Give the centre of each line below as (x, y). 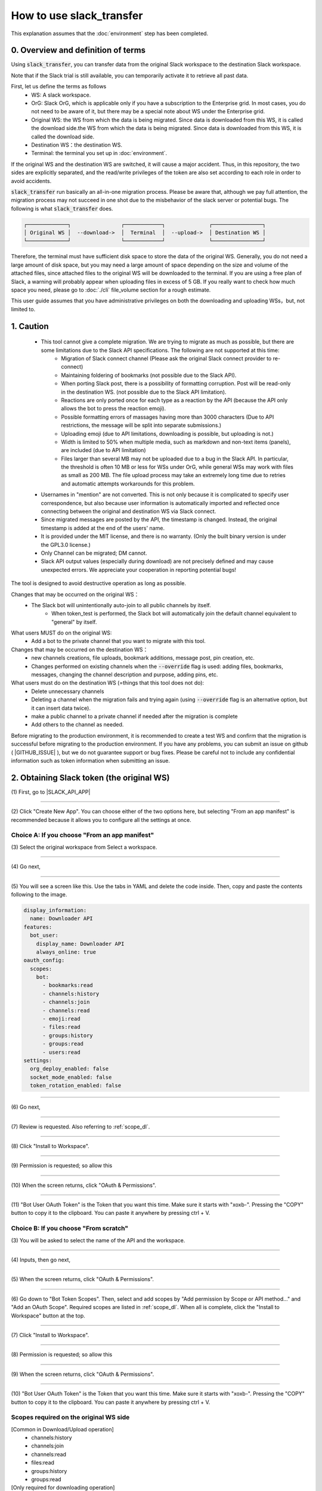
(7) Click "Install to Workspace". (50, 1335)
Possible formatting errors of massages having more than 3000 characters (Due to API (168, 417)
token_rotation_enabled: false (76, 1086)
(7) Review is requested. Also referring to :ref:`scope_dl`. (80, 1127)
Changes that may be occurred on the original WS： (75, 594)
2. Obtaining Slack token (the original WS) (90, 777)
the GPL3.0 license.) (66, 545)
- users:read (61, 1052)
